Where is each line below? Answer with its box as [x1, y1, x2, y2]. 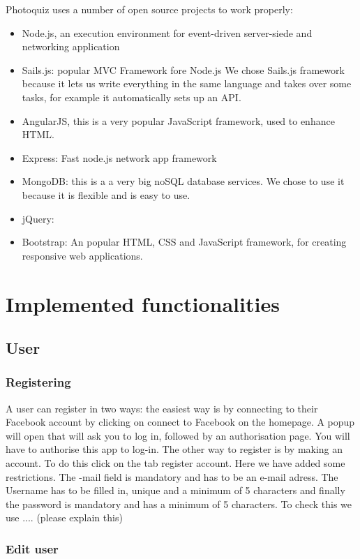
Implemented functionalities [6, 289, 280, 318]
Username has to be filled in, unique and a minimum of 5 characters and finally [6, 483, 345, 498]
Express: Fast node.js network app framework [22, 150, 217, 165]
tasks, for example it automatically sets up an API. [22, 89, 241, 104]
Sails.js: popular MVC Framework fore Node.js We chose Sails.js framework [22, 62, 345, 77]
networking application [22, 39, 120, 54]
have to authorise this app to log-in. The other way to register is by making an [6, 442, 343, 456]
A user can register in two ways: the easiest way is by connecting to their [6, 401, 318, 415]
